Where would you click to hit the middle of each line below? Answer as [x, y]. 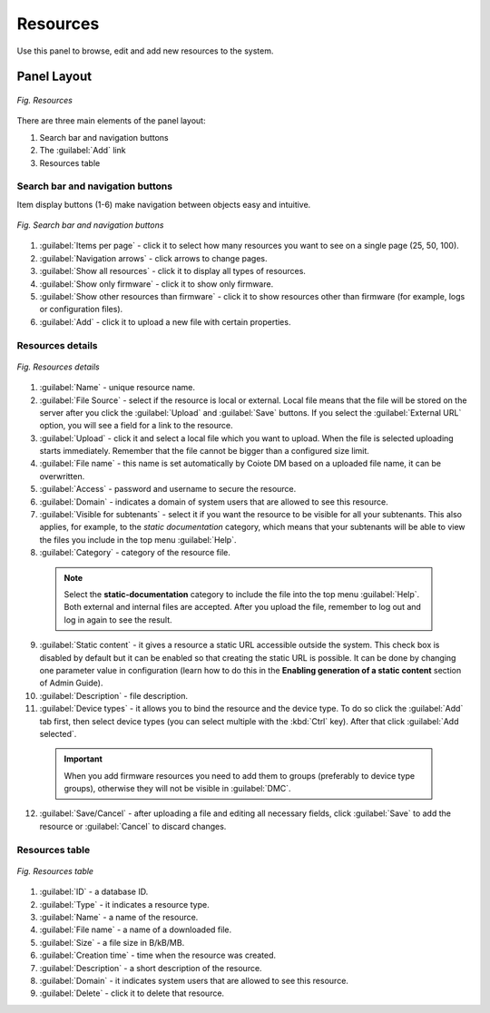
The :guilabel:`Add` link [83, 151]
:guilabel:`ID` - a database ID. [94, 892]
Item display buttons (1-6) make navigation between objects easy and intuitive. [164, 204]
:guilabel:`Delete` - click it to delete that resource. [132, 993]
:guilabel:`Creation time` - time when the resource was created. [158, 955]
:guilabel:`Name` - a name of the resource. [119, 917]
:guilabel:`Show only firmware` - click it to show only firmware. [157, 284]
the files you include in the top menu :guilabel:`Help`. [138, 539]
